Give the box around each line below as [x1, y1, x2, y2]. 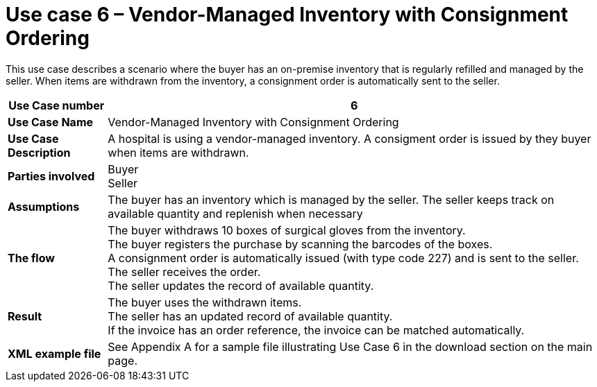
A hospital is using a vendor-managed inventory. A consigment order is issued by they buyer [108, 131, 591, 146]
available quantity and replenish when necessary [108, 206, 363, 221]
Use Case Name [8, 114, 94, 129]
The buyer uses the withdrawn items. [108, 295, 302, 309]
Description [8, 145, 71, 160]
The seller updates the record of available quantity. [108, 278, 374, 293]
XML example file [8, 346, 101, 361]
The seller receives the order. [108, 264, 261, 279]
